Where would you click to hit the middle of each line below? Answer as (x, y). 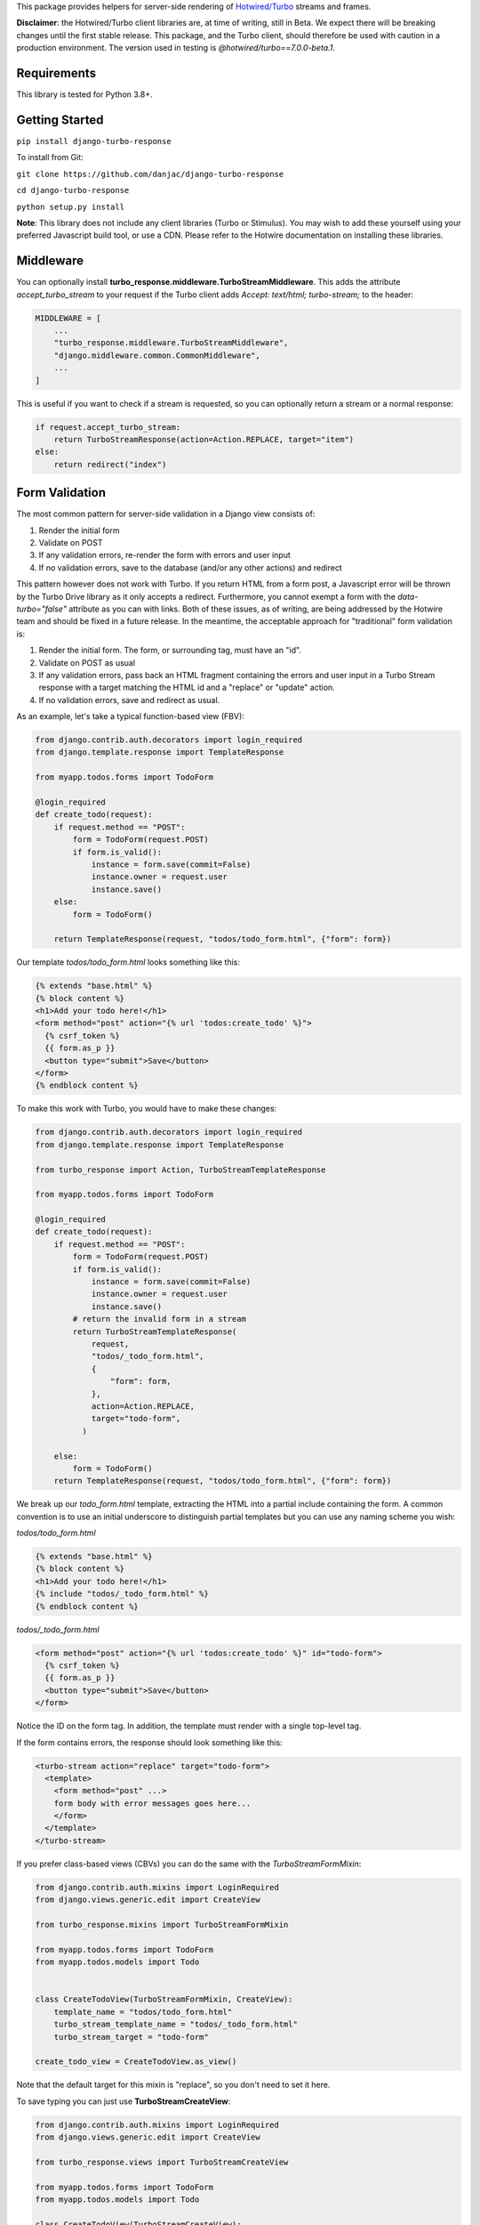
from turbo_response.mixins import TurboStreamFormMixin (162, 1924)
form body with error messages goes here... (152, 1803)
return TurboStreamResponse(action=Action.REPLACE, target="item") (204, 439)
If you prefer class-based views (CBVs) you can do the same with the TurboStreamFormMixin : (189, 1864)
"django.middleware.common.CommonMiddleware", (157, 355)
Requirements (56, 73)
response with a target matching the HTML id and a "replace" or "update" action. (187, 688)
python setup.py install (70, 206)
